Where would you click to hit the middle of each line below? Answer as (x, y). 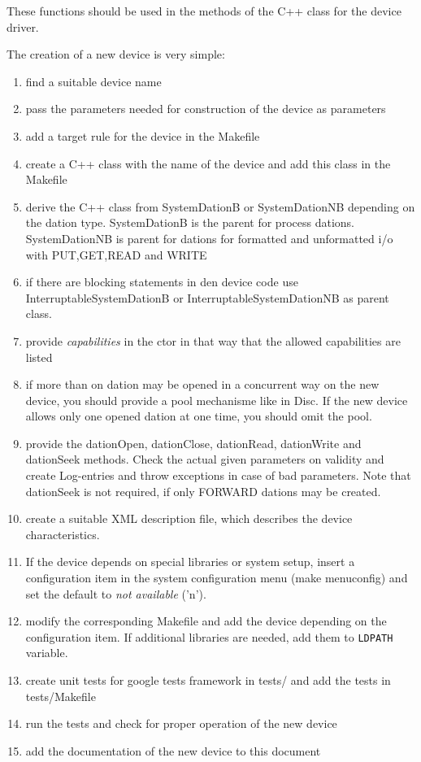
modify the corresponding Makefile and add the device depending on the (206, 621)
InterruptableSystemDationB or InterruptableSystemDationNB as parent (207, 297)
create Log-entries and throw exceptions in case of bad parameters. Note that (218, 475)
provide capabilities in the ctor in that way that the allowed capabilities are (213, 340)
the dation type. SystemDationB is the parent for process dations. (190, 222)
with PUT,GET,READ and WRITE (116, 254)
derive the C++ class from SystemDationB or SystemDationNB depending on (220, 206)
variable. (47, 653)
